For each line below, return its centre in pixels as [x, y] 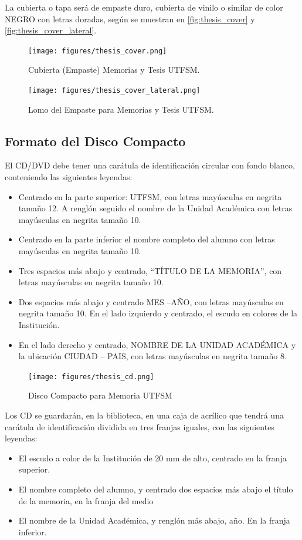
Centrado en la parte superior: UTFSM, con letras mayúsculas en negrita [150, 196]
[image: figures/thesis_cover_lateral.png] [114, 91]
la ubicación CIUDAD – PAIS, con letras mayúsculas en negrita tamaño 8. [152, 356]
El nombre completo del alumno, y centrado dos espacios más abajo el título [156, 489]
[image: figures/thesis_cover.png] [98, 51]
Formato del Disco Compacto [95, 141]
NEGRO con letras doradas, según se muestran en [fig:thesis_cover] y [130, 18]
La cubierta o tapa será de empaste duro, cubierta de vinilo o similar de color [144, 7]
